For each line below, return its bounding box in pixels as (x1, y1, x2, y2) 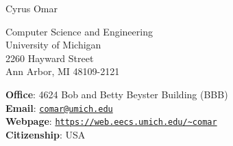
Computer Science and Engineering (5, 24, 153, 38)
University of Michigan (5, 38, 101, 52)
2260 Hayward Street (5, 50, 94, 65)
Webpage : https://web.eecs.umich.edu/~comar (5, 114, 217, 128)
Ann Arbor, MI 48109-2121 (5, 64, 120, 78)
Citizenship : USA (5, 127, 86, 141)
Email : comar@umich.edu (5, 100, 113, 115)
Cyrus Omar (5, 1, 58, 15)
